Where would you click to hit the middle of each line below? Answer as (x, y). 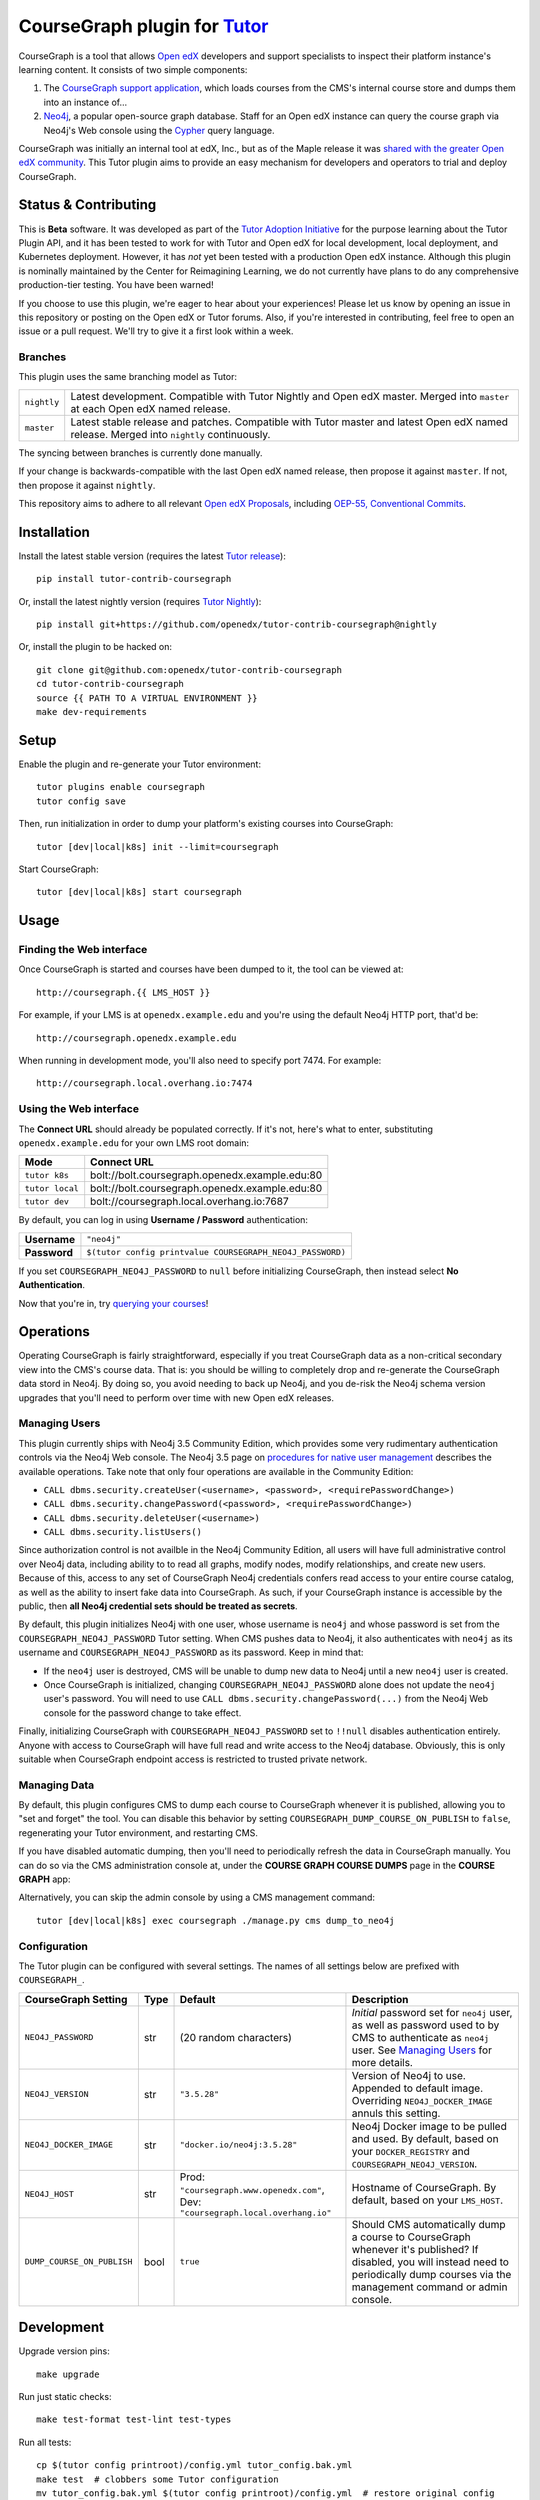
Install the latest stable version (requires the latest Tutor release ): (152, 556)
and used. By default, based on (425, 2138)
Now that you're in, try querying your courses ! (113, 1303)
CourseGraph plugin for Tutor (143, 26)
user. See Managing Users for (421, 2050)
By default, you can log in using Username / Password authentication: (163, 1220)
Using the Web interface (79, 1109)
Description (380, 1999)
